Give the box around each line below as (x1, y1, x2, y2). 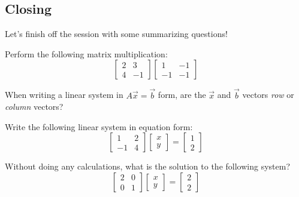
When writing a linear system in (5, 88, 123, 101)
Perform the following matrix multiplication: (5, 47, 168, 60)
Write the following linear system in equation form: (5, 120, 193, 133)
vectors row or (242, 88, 294, 101)
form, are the (158, 88, 206, 101)
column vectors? (5, 100, 64, 113)
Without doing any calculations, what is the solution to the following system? (5, 160, 291, 173)
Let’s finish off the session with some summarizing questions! (5, 27, 228, 40)
